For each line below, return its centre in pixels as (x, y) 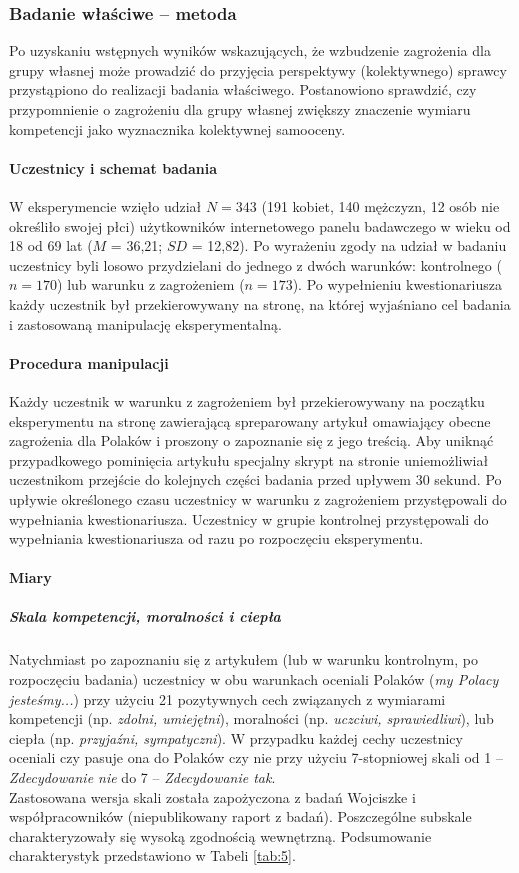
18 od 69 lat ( (51, 245)
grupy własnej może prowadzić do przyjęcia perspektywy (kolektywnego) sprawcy (258, 69)
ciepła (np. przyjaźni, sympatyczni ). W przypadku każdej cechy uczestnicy (236, 737)
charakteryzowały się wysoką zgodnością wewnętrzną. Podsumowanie (220, 835)
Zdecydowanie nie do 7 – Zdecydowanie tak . (142, 777)
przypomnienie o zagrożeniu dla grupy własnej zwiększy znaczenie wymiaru (240, 109)
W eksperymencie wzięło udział (105, 205)
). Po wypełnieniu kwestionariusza (397, 284)
